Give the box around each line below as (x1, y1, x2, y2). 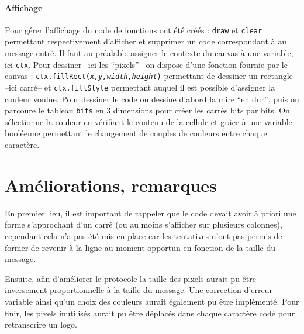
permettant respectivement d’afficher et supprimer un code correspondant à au (5, 35, 286, 47)
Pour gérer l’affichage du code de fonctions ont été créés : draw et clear (5, 23, 262, 36)
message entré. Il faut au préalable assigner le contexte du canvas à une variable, (5, 47, 293, 59)
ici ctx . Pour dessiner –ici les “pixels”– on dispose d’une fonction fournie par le (5, 58, 288, 70)
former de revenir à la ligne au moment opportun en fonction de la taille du (5, 241, 275, 253)
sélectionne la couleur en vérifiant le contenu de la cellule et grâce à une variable (5, 115, 292, 128)
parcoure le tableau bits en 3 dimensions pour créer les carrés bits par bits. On (5, 104, 290, 116)
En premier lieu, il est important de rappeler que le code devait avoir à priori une (5, 206, 296, 219)
